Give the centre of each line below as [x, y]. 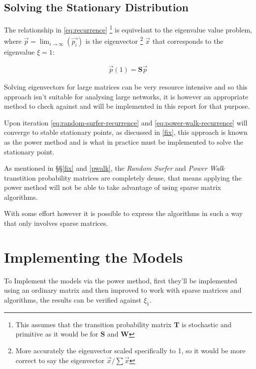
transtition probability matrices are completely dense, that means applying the [123, 177]
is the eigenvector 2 [114, 40]
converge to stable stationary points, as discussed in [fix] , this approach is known [126, 132]
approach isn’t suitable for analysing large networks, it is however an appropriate [126, 96]
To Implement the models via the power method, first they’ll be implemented [121, 280]
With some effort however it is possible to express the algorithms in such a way [124, 213]
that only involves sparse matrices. [56, 223]
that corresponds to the [188, 41]
